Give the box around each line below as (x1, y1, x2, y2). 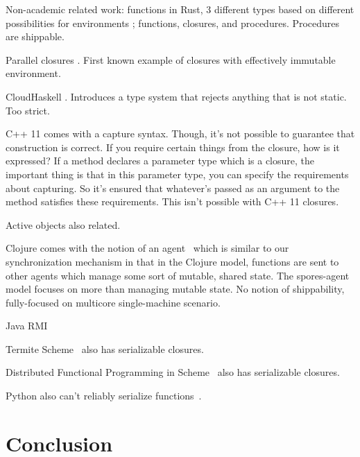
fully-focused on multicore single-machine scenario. (6, 295, 221, 309)
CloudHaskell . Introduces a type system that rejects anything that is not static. (6, 89, 347, 103)
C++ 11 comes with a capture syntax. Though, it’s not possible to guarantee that (6, 126, 355, 141)
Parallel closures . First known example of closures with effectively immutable (6, 52, 336, 67)
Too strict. (6, 103, 50, 117)
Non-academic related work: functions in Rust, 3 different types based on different (6, 2, 354, 16)
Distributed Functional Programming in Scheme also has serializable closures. (6, 365, 340, 379)
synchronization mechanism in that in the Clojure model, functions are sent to (6, 254, 339, 268)
